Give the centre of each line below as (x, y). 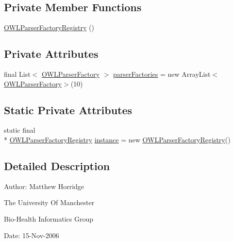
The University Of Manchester (49, 202)
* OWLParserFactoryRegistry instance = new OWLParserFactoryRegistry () (117, 139)
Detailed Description (57, 165)
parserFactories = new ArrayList (162, 74)
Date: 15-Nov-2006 (32, 235)
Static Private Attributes (68, 110)
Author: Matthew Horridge (44, 186)
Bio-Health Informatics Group (49, 218)
